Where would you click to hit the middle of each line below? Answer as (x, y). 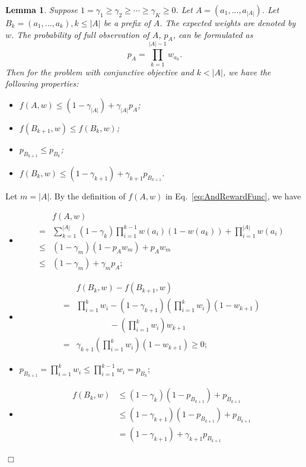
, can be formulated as (213, 34)
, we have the (247, 72)
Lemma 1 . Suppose (42, 9)
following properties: (42, 83)
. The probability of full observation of (80, 34)
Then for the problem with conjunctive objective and (100, 72)
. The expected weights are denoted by (228, 23)
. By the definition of (87, 196)
